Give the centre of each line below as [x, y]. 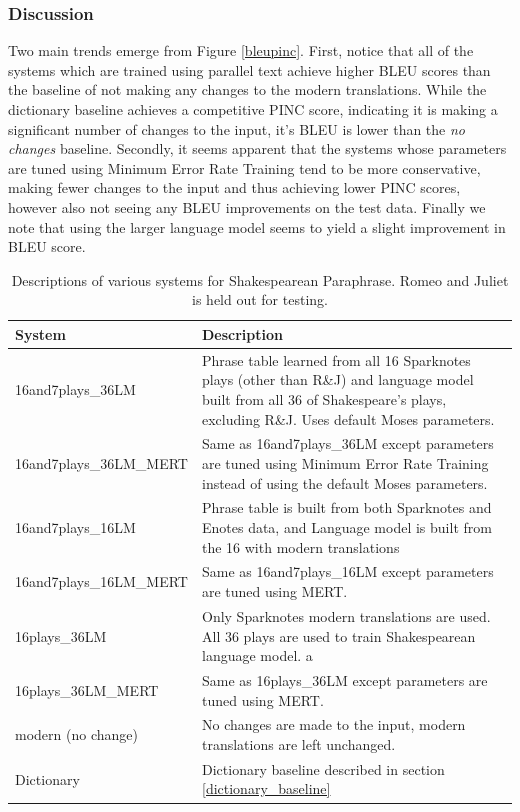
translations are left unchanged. [298, 743]
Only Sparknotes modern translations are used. [346, 615]
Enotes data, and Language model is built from [346, 527]
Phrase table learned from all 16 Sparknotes [336, 359]
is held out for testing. [260, 299]
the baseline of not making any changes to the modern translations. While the [247, 89]
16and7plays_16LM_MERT [101, 581]
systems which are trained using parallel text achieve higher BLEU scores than [249, 69]
